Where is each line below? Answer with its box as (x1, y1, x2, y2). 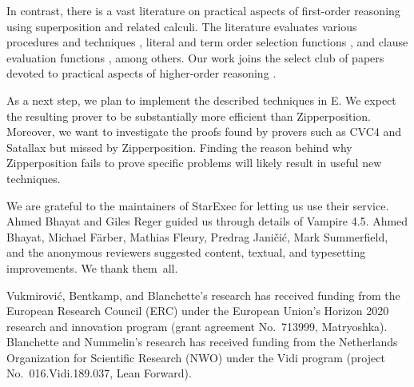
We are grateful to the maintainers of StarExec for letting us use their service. (6, 197, 389, 213)
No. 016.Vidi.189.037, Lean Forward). (6, 365, 192, 381)
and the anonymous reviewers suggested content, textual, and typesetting (6, 244, 366, 261)
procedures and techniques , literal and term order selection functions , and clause (6, 34, 408, 50)
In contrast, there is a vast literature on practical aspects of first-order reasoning (6, 2, 400, 18)
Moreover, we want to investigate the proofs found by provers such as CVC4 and (6, 123, 402, 140)
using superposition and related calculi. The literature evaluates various (6, 18, 357, 34)
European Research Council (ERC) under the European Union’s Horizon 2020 (6, 302, 389, 319)
